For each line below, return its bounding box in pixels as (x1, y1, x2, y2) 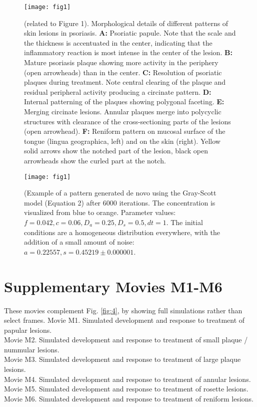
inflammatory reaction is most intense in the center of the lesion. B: (24, 47, 232, 58)
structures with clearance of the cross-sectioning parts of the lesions (24, 116, 231, 126)
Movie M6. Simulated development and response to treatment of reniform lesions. (4, 393, 254, 403)
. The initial (166, 217, 203, 227)
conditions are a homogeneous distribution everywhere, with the (24, 227, 220, 237)
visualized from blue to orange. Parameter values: (24, 207, 176, 218)
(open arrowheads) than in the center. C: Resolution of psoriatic (24, 67, 222, 77)
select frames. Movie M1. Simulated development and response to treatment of (4, 315, 245, 325)
